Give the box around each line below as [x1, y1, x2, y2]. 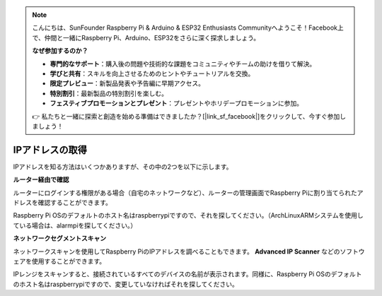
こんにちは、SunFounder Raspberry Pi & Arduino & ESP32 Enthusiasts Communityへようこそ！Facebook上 [32, 23, 345, 32]
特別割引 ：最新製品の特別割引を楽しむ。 [50, 89, 168, 97]
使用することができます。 [31, 256, 106, 265]
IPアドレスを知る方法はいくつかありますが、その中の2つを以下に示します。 [13, 162, 233, 171]
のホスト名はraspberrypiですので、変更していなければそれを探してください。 [13, 280, 238, 288]
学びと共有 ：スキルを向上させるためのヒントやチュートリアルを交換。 [50, 69, 255, 78]
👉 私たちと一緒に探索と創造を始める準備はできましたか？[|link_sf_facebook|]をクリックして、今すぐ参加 [32, 112, 340, 120]
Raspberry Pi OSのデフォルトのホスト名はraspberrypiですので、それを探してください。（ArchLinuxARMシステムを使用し [13, 211, 364, 220]
